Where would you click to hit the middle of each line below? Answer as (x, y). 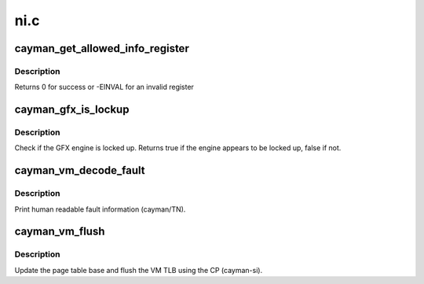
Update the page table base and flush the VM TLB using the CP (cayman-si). (139, 270)
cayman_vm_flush (60, 232)
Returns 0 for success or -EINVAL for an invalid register (104, 87)
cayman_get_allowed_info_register (102, 48)
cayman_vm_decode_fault (80, 170)
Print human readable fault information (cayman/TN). (100, 209)
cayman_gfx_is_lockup (72, 110)
